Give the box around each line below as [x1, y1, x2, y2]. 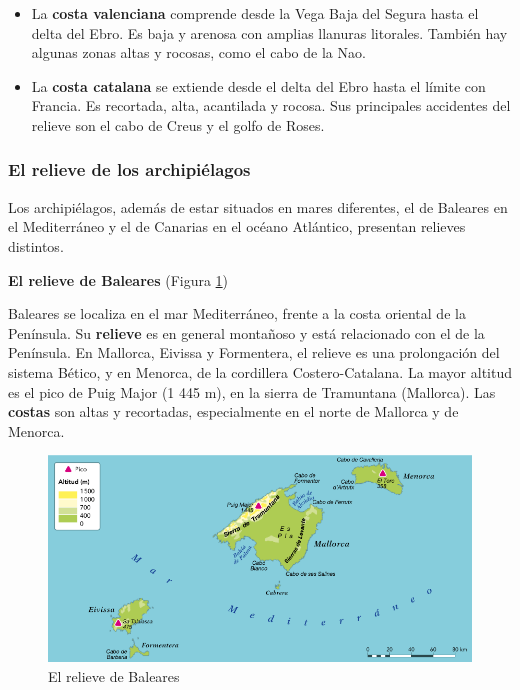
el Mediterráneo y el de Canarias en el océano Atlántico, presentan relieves [8, 216, 466, 237]
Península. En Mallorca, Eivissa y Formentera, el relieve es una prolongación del [8, 342, 500, 363]
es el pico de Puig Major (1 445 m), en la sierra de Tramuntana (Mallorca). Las [8, 381, 496, 402]
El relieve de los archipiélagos [8, 157, 251, 182]
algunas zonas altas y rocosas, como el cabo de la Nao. [31, 42, 366, 63]
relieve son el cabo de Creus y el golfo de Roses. [31, 114, 325, 135]
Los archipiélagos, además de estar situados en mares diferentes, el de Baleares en [8, 196, 508, 217]
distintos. [8, 235, 64, 256]
